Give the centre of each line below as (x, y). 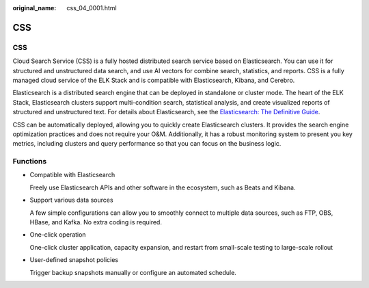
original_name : (35, 8)
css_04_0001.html (92, 8)
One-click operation (58, 235)
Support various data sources (71, 200)
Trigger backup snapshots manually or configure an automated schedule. (133, 272)
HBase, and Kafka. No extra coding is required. (96, 222)
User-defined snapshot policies (74, 260)
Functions (30, 161)
